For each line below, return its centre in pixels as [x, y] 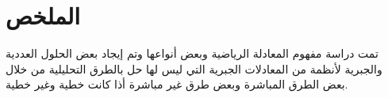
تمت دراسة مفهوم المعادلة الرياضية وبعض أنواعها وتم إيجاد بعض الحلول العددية [192, 53]
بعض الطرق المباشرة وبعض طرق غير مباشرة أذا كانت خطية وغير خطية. [177, 84]
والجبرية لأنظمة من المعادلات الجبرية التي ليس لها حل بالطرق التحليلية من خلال [194, 68]
